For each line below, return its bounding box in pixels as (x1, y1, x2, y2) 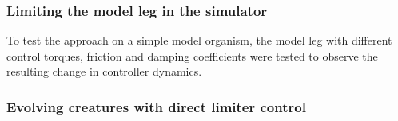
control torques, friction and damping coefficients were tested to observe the (6, 47, 378, 64)
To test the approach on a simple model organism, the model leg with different (6, 32, 392, 49)
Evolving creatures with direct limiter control (6, 96, 306, 116)
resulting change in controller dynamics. (6, 63, 202, 80)
